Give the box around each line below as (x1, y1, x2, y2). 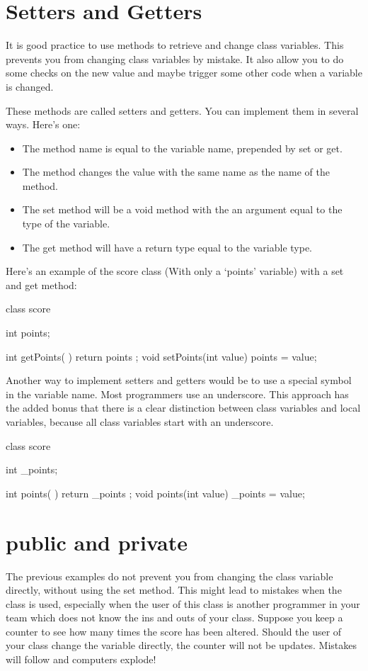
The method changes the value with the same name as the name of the (22, 164, 330, 179)
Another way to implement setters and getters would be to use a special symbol (6, 373, 352, 388)
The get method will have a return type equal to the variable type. (22, 239, 313, 254)
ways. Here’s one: (6, 117, 81, 132)
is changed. (6, 79, 54, 94)
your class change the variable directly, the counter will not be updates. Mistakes (6, 638, 357, 653)
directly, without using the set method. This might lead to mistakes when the (6, 582, 342, 597)
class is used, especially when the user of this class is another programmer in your (6, 596, 360, 611)
